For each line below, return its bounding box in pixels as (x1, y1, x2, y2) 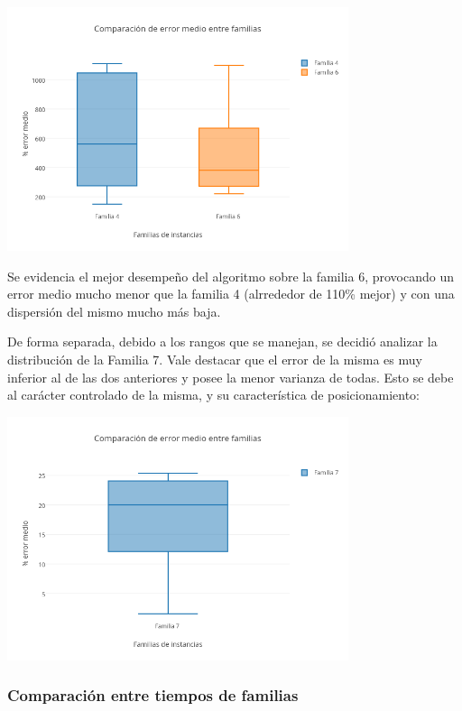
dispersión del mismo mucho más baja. (7, 301, 221, 320)
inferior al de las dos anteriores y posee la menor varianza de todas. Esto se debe (7, 367, 454, 386)
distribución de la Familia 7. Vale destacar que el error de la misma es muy (7, 349, 422, 368)
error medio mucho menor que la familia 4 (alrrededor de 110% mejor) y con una (7, 284, 455, 303)
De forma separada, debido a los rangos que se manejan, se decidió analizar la (7, 332, 438, 351)
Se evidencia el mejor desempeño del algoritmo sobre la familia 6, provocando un (7, 266, 454, 285)
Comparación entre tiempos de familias (7, 684, 299, 706)
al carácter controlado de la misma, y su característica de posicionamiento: (7, 385, 420, 404)
